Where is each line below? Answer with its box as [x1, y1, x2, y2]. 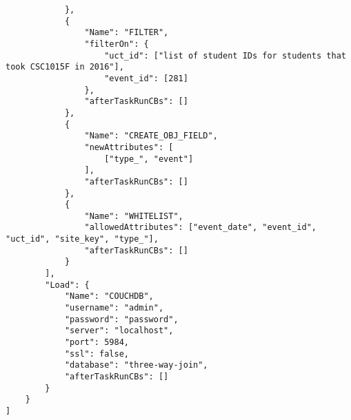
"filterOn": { [84, 39, 149, 49]
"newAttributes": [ [84, 142, 174, 152]
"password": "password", [64, 314, 179, 324]
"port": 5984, [64, 337, 129, 348]
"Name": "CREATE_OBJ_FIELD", [84, 131, 218, 141]
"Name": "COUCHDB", [64, 291, 154, 302]
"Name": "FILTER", [84, 28, 169, 38]
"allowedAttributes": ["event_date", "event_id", [84, 222, 317, 233]
